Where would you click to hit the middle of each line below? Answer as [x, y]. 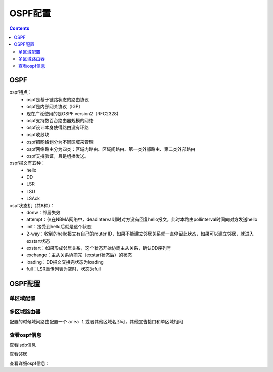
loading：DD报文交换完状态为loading [65, 262]
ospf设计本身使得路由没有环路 [58, 128]
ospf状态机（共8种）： [32, 205]
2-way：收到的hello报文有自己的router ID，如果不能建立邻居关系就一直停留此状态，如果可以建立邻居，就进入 [140, 234]
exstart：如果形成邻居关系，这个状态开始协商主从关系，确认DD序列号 [99, 248]
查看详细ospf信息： [30, 363]
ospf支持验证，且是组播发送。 [58, 156]
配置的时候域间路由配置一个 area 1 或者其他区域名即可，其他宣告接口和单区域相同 [96, 321]
